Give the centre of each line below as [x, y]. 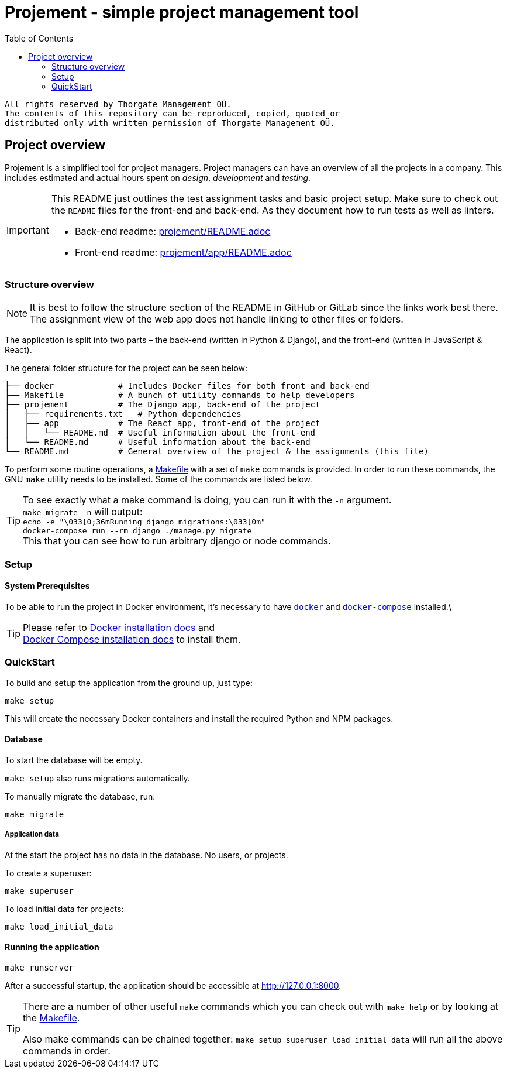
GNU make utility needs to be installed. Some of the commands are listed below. [158, 479]
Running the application [52, 947]
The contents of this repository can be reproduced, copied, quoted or [173, 113]
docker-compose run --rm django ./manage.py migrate [137, 531]
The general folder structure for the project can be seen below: [126, 368]
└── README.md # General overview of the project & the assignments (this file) [217, 452]
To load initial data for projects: [64, 909]
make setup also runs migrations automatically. [97, 778]
